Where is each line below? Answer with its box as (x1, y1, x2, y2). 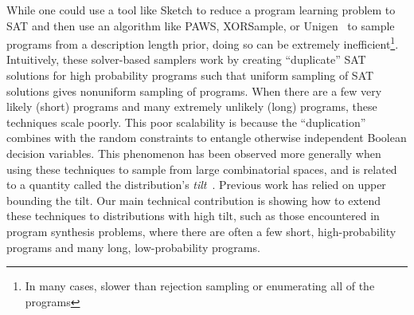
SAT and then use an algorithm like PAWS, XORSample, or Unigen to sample (6, 17, 395, 33)
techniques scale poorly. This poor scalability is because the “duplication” (6, 113, 366, 130)
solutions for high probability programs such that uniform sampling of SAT (6, 67, 374, 84)
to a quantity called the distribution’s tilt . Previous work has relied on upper (6, 176, 386, 193)
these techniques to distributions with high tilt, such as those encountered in (6, 207, 380, 224)
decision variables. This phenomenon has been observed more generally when (6, 145, 381, 161)
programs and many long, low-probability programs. (6, 238, 260, 255)
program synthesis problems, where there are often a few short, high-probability (6, 222, 396, 239)
